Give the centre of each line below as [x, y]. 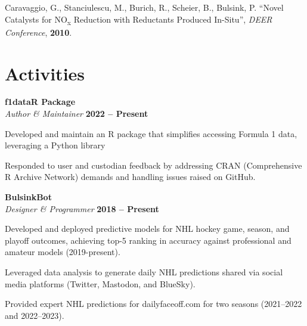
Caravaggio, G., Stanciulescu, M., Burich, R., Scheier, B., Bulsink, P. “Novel [144, 7]
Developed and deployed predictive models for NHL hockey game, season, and [147, 229]
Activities [45, 73]
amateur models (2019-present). [63, 252]
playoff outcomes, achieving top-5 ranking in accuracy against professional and [148, 240]
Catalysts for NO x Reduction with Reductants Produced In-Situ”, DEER [139, 20]
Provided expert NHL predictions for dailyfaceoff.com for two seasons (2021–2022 [153, 304]
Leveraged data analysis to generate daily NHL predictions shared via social [144, 271]
